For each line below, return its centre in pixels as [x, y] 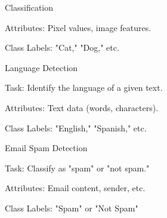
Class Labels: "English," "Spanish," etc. [76, 128]
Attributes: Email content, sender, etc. [75, 188]
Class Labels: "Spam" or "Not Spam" [72, 208]
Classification [29, 7]
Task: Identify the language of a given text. [84, 87]
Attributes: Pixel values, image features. [78, 27]
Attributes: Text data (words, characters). [82, 107]
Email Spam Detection [46, 148]
